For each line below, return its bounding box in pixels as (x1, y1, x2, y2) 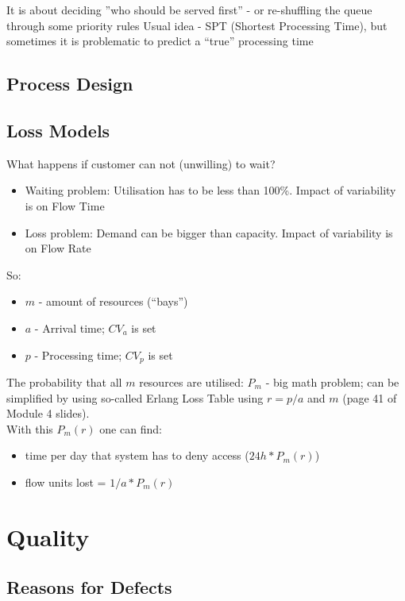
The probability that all (6, 373, 122, 390)
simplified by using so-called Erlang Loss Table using (6, 389, 264, 406)
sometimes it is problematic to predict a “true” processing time (6, 33, 314, 49)
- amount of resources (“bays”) (38, 293, 188, 310)
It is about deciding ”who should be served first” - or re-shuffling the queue (6, 2, 372, 17)
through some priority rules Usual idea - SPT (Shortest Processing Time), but (6, 17, 388, 33)
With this (6, 420, 53, 437)
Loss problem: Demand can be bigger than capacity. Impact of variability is (25, 224, 393, 241)
